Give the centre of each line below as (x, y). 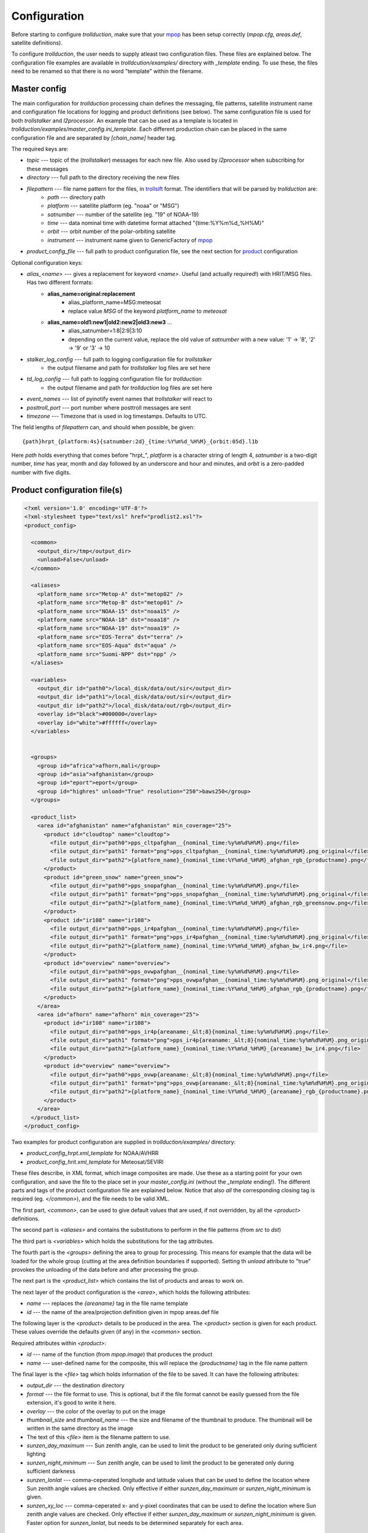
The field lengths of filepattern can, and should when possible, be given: (103, 427)
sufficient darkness (51, 1471)
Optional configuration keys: (47, 262)
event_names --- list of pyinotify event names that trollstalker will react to (120, 399)
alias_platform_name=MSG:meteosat (115, 302)
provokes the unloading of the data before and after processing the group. (105, 1270)
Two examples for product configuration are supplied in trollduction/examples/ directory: (124, 1142)
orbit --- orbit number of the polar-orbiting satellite (112, 231)
